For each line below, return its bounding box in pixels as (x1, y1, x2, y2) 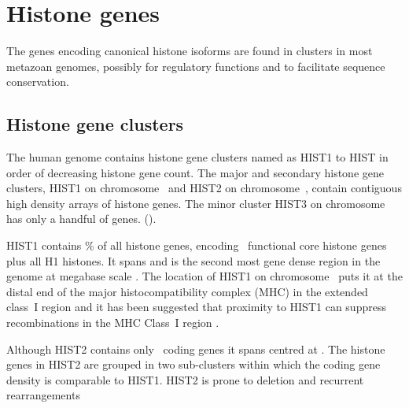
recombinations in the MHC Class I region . (6, 314, 219, 331)
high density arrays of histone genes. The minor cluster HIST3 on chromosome (6, 195, 385, 211)
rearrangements (6, 387, 80, 403)
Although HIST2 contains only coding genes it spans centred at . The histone (6, 340, 385, 357)
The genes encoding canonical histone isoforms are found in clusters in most (6, 43, 373, 59)
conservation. (6, 73, 69, 90)
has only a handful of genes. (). (6, 210, 157, 227)
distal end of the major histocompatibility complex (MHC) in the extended (6, 283, 368, 299)
